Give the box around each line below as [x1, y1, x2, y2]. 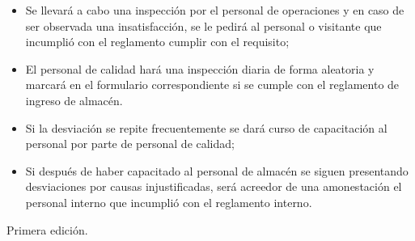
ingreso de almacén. [25, 91, 123, 108]
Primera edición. [6, 221, 88, 238]
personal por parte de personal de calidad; [25, 135, 235, 152]
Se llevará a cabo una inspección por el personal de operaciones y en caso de [25, 2, 404, 18]
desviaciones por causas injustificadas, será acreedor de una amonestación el [25, 178, 402, 195]
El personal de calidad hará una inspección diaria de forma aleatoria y [25, 60, 375, 77]
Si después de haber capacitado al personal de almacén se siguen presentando [25, 162, 409, 179]
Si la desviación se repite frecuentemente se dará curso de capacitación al [25, 119, 387, 136]
